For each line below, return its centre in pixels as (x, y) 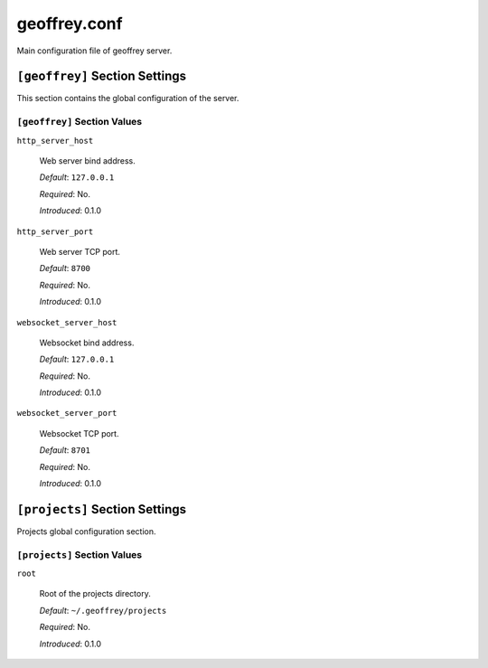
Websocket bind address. (87, 343)
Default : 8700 (65, 268)
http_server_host (55, 141)
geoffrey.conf (70, 24)
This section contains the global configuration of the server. (128, 99)
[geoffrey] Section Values (80, 122)
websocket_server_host (67, 322)
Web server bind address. (87, 160)
